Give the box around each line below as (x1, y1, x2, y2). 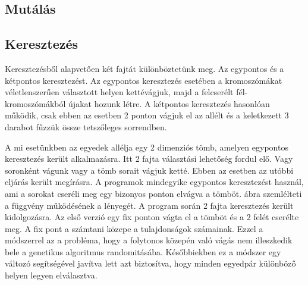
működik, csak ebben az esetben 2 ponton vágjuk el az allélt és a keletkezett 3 (5, 109, 289, 121)
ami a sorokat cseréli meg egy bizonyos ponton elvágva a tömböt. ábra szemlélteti (5, 187, 302, 199)
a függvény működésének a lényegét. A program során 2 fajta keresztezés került (5, 199, 294, 211)
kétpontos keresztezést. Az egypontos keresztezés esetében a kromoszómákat (5, 74, 282, 86)
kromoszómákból (5, 97, 66, 109)
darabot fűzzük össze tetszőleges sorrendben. (5, 120, 167, 133)
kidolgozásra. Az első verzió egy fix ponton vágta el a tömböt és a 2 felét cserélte (5, 211, 299, 223)
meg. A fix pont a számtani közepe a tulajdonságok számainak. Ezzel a (5, 222, 263, 234)
